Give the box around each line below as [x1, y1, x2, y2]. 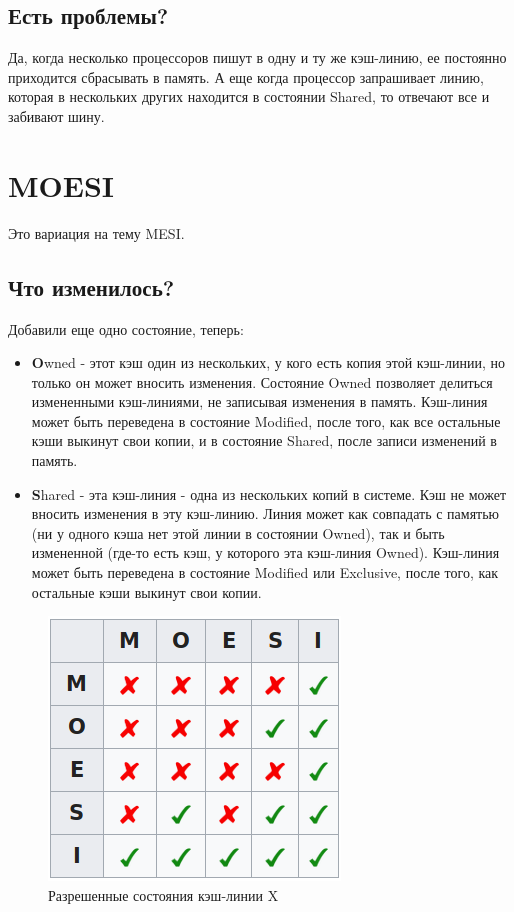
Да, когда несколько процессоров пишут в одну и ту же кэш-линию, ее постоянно [8, 47, 507, 68]
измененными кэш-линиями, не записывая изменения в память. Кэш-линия [31, 391, 488, 412]
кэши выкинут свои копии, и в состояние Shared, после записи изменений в [31, 430, 497, 451]
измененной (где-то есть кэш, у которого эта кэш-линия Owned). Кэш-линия [31, 542, 500, 563]
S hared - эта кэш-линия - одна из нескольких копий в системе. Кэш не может [31, 483, 507, 504]
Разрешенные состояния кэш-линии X [48, 884, 279, 905]
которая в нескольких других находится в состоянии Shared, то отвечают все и [8, 86, 490, 107]
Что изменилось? [8, 271, 175, 302]
